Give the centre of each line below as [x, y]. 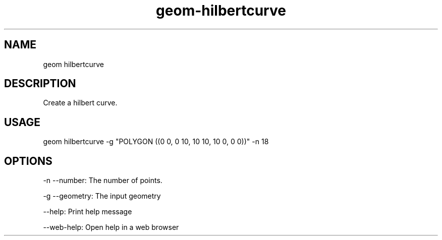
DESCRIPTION [40, 84]
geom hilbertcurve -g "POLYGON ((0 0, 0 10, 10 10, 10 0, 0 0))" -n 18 [156, 142]
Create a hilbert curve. [80, 103]
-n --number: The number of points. [103, 181]
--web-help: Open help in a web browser [111, 227]
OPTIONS [28, 161]
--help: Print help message [88, 212]
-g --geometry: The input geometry [102, 196]
